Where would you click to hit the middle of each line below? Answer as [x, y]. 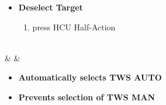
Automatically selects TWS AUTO [90, 77]
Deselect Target [51, 7]
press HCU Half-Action [74, 27]
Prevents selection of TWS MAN [87, 97]
